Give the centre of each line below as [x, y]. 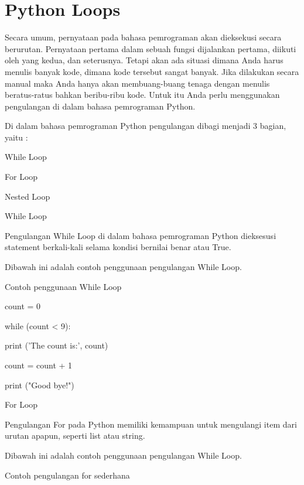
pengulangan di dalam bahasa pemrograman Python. [100, 106]
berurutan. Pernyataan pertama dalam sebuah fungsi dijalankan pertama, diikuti [151, 48]
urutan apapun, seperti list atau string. [75, 436]
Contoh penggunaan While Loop [63, 286]
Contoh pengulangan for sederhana [67, 475]
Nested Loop [28, 196]
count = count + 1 [39, 365]
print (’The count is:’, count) [57, 345]
